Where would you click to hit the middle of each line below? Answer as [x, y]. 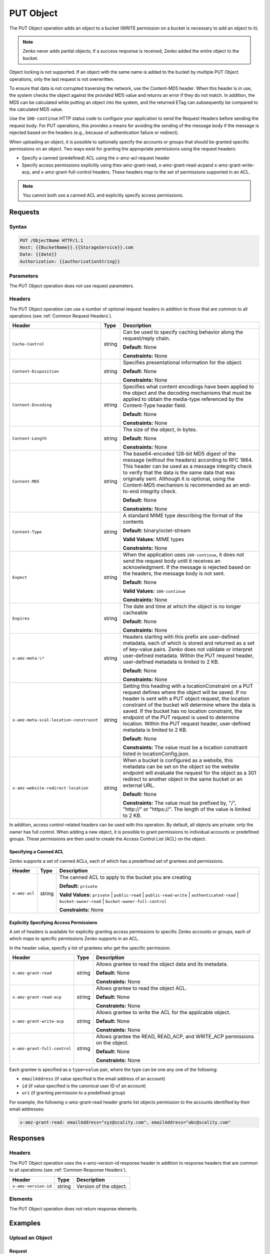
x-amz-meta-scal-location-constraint [55, 720]
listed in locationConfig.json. [156, 754]
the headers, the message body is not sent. [174, 573]
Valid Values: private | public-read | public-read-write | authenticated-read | [149, 894]
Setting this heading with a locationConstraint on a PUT [188, 686]
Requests [24, 212]
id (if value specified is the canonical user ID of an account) [84, 1085]
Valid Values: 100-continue [154, 591]
